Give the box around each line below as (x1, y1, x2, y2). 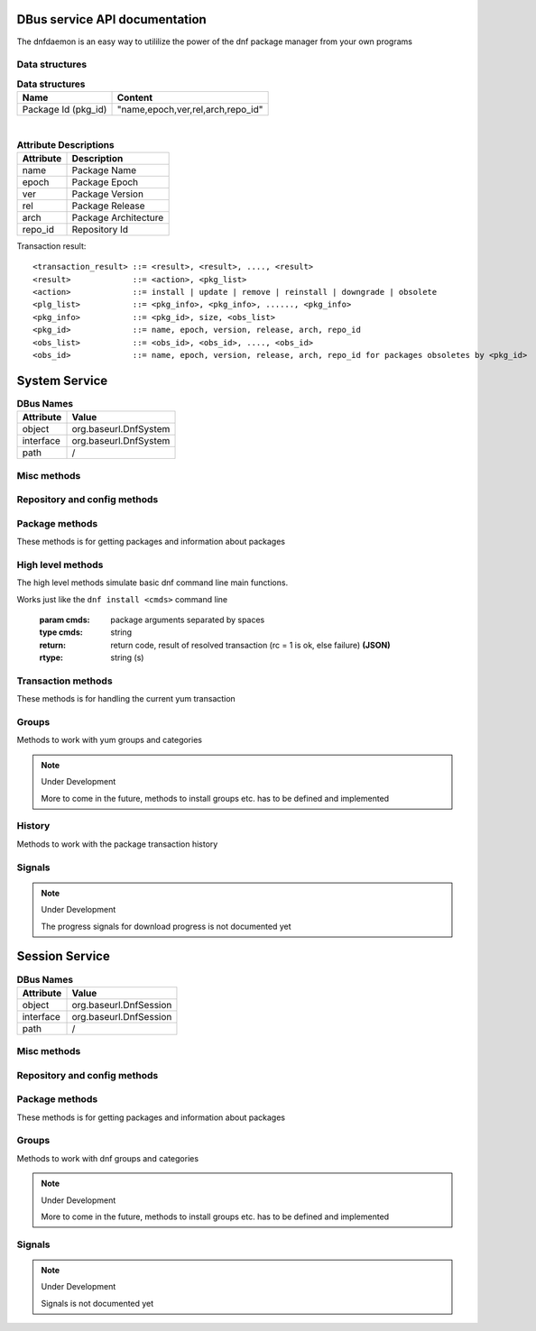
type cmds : (39, 627, 83, 638)
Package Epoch (71, 176, 139, 188)
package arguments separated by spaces (110, 614, 265, 625)
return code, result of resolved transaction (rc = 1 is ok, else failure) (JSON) (110, 639, 391, 650)
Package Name (71, 163, 137, 176)
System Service (16, 372, 108, 388)
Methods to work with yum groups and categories (16, 735, 203, 746)
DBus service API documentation (16, 12, 207, 27)
